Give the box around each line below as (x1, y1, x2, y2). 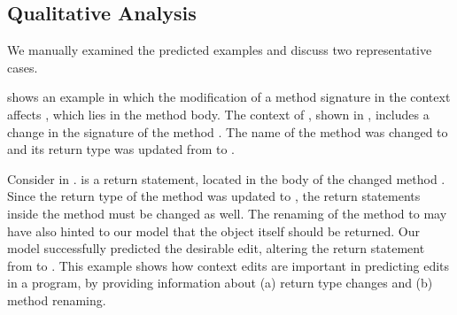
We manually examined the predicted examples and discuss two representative (7, 41, 432, 59)
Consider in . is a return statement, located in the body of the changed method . (7, 169, 445, 188)
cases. (7, 58, 38, 76)
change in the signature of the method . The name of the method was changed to (7, 122, 448, 141)
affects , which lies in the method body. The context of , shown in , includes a (7, 104, 430, 123)
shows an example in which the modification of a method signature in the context (7, 88, 451, 106)
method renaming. (7, 290, 106, 309)
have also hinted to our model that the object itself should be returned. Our (7, 221, 420, 240)
